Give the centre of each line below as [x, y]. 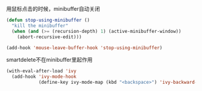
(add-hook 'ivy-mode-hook [44, 77]
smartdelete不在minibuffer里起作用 [50, 60]
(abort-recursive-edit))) [50, 37]
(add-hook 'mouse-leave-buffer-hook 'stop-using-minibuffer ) [84, 48]
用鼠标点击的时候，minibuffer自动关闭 [53, 9]
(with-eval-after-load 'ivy [41, 71]
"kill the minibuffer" [40, 26]
